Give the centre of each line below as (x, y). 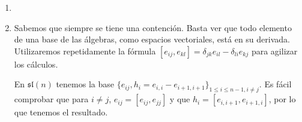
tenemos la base (85, 84)
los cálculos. (36, 64)
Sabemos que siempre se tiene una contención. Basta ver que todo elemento (153, 27)
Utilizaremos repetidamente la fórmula (85, 51)
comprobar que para (51, 99)
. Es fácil (275, 84)
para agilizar (274, 51)
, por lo (282, 99)
